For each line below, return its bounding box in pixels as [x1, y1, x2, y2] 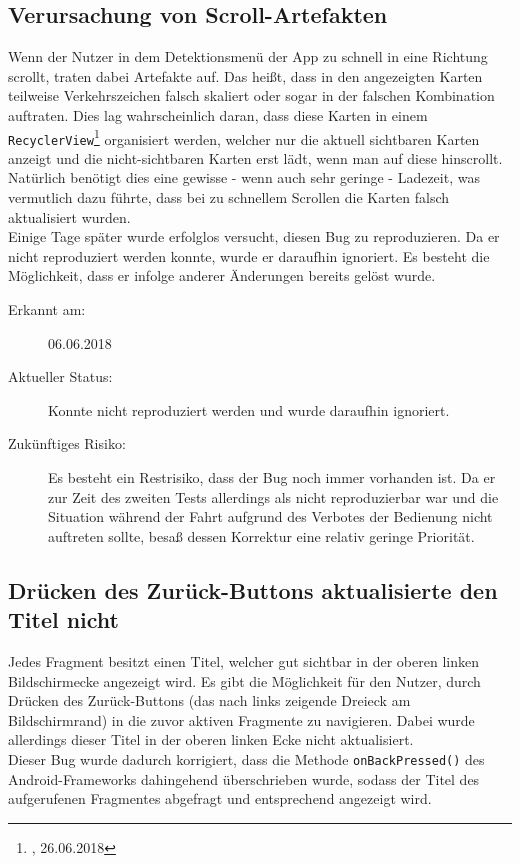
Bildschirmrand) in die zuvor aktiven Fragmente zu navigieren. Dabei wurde [8, 709, 475, 730]
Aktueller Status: [8, 366, 113, 387]
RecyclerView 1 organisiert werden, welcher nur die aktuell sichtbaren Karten [8, 125, 480, 149]
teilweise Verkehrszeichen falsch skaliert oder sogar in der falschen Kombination [8, 85, 495, 106]
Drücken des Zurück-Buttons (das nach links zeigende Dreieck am [8, 690, 411, 711]
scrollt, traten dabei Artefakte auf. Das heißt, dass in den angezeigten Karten [8, 65, 483, 86]
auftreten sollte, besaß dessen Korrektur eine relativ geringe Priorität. [48, 525, 475, 546]
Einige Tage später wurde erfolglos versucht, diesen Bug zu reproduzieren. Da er [8, 226, 500, 247]
